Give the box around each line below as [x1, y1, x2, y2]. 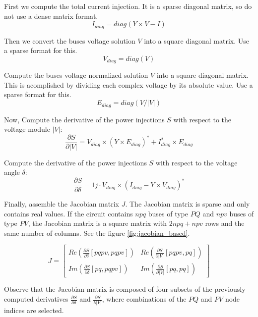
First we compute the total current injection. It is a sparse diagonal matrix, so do [4, 1, 252, 11]
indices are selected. [4, 305, 64, 316]
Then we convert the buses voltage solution [4, 35, 135, 46]
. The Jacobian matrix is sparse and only [125, 199, 250, 209]
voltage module [4, 124, 50, 134]
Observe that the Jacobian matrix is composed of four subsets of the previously [4, 284, 246, 294]
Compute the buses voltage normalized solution [4, 70, 148, 80]
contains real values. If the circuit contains [4, 208, 133, 218]
